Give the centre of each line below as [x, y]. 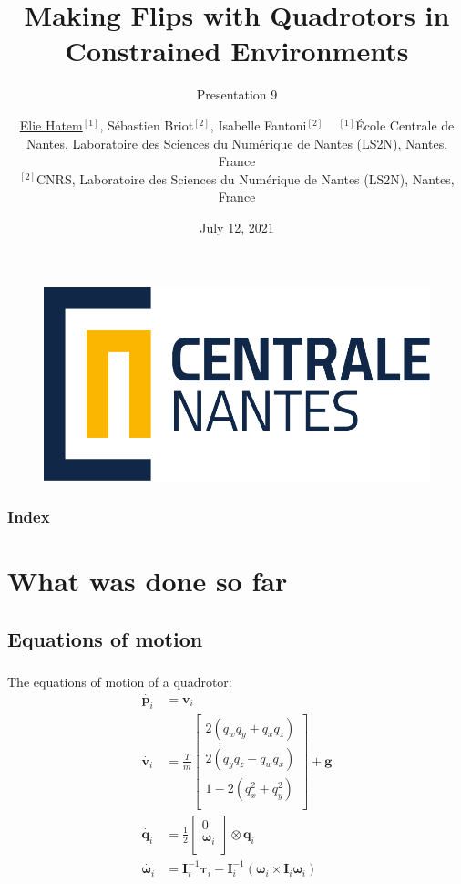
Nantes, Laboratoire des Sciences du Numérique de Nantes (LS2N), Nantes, [237, 143]
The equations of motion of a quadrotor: [120, 681]
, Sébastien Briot [147, 125]
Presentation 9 [237, 94]
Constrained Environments [237, 51]
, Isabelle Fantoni [258, 125]
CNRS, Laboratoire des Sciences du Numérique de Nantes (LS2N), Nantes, [246, 178]
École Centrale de [405, 125]
